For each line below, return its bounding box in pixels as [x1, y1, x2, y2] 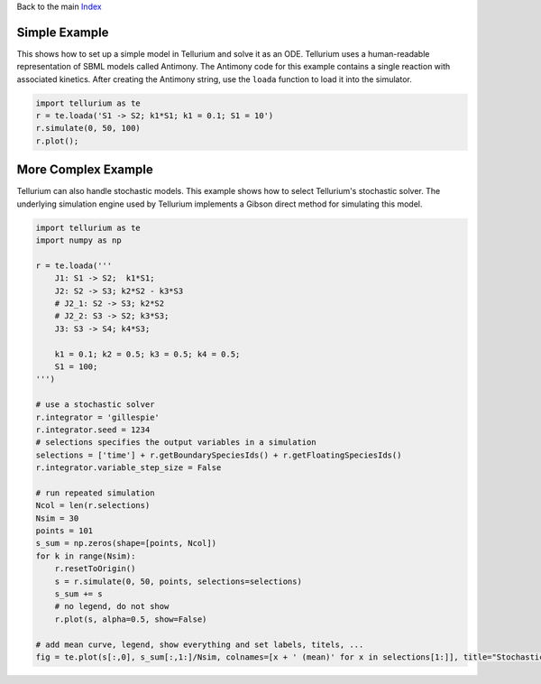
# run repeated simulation [35, 487, 155, 498]
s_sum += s [54, 589, 103, 599]
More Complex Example [16, 162, 153, 178]
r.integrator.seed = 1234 [35, 424, 151, 435]
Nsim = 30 [35, 513, 79, 523]
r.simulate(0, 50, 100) [35, 123, 142, 134]
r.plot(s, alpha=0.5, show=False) [54, 614, 207, 624]
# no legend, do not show [54, 601, 170, 612]
